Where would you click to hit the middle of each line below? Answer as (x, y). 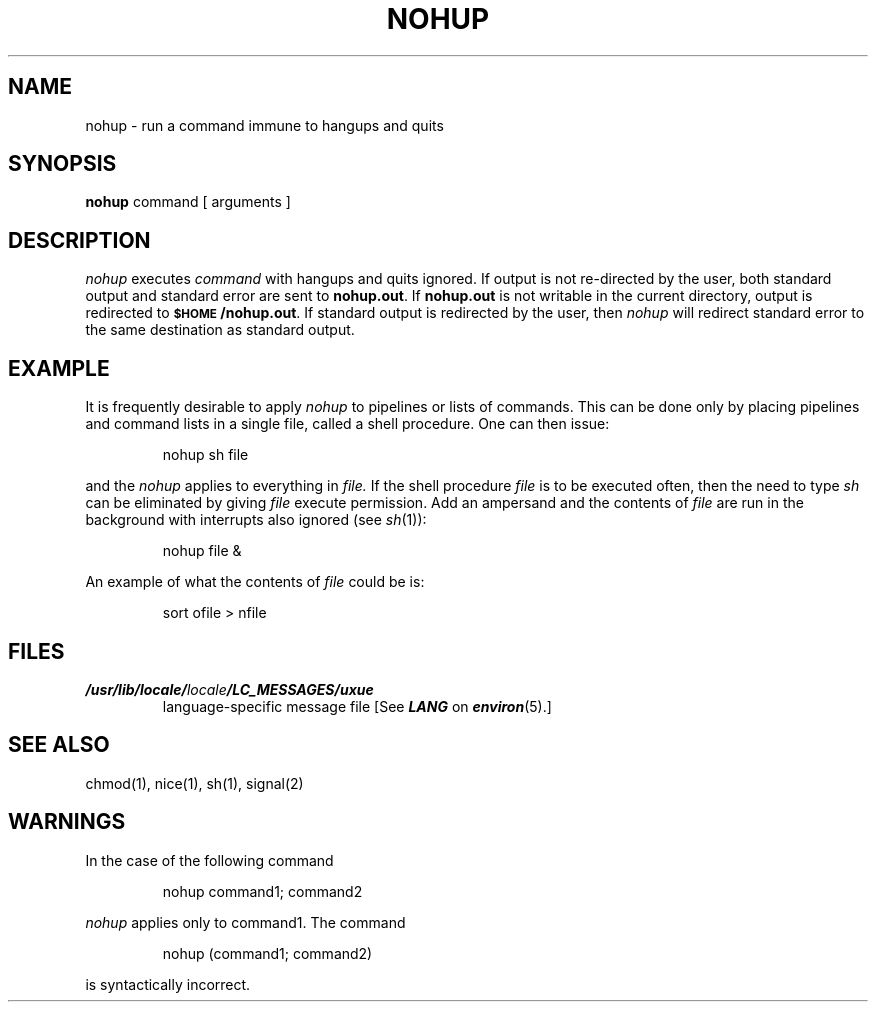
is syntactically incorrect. (168, 984)
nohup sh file (205, 455)
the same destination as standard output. (220, 330)
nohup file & (202, 551)
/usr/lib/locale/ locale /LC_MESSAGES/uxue (229, 689)
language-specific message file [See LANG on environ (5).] (357, 706)
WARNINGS (67, 822)
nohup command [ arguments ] (188, 202)
